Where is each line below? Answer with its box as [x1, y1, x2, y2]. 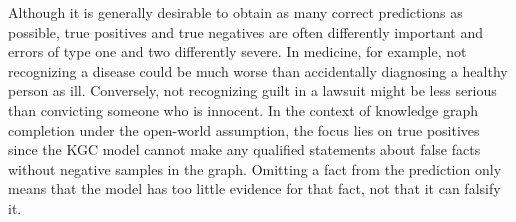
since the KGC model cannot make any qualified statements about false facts [8, 139, 481, 160]
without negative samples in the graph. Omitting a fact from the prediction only [8, 158, 502, 179]
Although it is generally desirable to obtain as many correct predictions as [8, 2, 463, 22]
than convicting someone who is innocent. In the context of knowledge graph [8, 99, 478, 120]
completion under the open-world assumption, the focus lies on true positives [8, 119, 480, 140]
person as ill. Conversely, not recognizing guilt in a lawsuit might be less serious [8, 80, 497, 101]
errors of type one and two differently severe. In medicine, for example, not [8, 41, 467, 62]
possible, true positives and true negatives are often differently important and [8, 21, 484, 42]
